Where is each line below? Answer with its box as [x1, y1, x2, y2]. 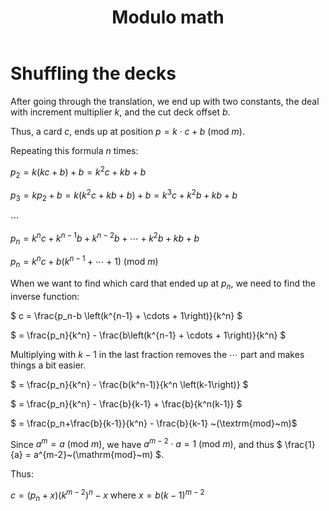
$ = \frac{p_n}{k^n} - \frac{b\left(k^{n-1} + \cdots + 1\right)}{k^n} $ [10, 329, 287, 341]
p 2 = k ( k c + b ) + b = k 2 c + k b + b [10, 164, 147, 180]
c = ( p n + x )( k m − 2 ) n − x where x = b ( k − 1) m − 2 [10, 487, 205, 503]
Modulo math [111, 6, 225, 29]
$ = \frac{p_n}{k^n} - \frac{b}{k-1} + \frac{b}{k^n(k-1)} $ [10, 397, 243, 410]
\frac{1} [284, 438, 316, 450]
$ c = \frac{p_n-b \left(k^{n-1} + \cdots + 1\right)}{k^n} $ [10, 309, 243, 321]
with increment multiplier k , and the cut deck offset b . [10, 106, 231, 118]
